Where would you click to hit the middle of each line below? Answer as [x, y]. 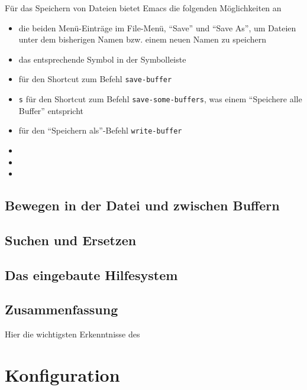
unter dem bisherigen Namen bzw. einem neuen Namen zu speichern [143, 39]
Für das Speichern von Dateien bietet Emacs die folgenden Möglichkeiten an [143, 8]
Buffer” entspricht [51, 110]
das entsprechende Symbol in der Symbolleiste [102, 59]
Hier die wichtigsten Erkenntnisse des [72, 334]
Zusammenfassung [62, 309]
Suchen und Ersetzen [71, 240]
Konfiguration [62, 375]
